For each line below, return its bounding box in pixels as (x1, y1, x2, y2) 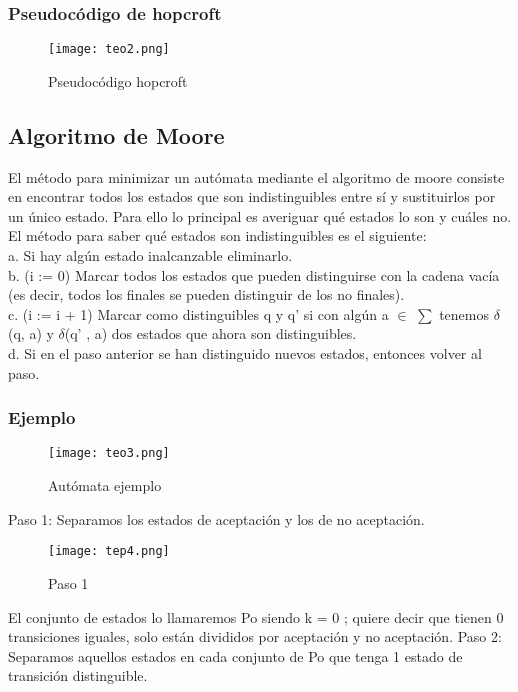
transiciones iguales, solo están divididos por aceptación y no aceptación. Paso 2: (8, 626, 502, 647)
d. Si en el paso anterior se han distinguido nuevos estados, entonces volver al (8, 343, 482, 364)
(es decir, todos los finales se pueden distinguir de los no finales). (8, 284, 405, 305)
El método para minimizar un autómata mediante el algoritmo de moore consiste (8, 166, 505, 187)
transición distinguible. (8, 665, 148, 686)
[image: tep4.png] (48, 544, 170, 559)
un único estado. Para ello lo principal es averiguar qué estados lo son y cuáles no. (8, 205, 512, 226)
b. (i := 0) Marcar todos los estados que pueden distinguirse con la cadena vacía (8, 264, 500, 285)
